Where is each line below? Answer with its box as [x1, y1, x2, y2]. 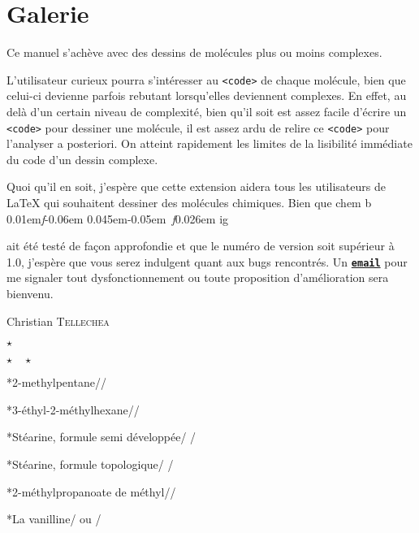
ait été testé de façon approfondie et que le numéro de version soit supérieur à [6, 237, 395, 254]
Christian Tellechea [6, 312, 110, 329]
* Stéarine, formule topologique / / [6, 456, 174, 472]
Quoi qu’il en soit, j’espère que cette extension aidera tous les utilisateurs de [6, 178, 386, 195]
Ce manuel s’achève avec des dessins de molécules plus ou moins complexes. [6, 44, 382, 61]
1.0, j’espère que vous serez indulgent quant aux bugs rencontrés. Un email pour [6, 253, 408, 270]
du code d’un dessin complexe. [6, 150, 158, 167]
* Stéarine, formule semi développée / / [6, 428, 197, 445]
